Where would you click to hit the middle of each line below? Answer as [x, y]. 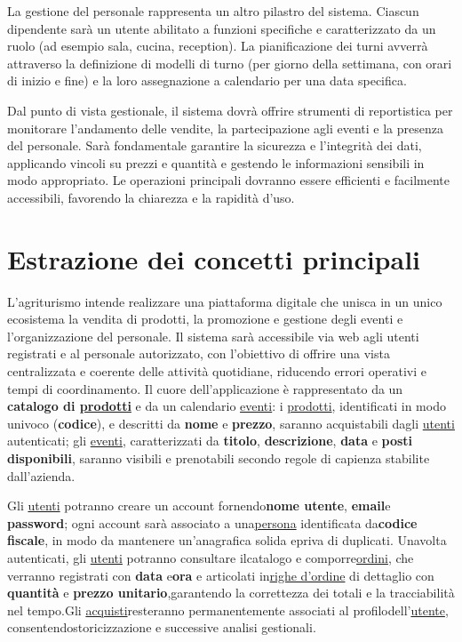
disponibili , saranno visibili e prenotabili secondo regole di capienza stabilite [219, 458]
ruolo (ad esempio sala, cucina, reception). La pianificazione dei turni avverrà [218, 46]
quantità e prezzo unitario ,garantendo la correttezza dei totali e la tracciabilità [231, 593]
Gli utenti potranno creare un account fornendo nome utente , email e [199, 506]
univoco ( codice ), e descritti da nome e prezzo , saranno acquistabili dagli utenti [231, 423]
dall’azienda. [41, 475]
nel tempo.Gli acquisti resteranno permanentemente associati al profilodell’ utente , [228, 610]
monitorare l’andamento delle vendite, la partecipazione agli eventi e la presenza [225, 128]
